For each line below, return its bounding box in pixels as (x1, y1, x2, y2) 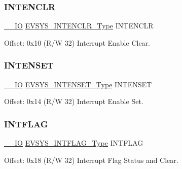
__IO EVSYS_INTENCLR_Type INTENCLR (4, 20, 154, 31)
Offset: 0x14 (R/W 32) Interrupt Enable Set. (4, 96, 143, 107)
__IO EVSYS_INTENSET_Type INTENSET (4, 79, 152, 89)
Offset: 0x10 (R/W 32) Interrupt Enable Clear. (4, 37, 150, 48)
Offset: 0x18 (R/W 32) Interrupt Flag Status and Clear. (4, 154, 178, 165)
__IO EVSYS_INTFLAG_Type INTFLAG (4, 138, 143, 148)
